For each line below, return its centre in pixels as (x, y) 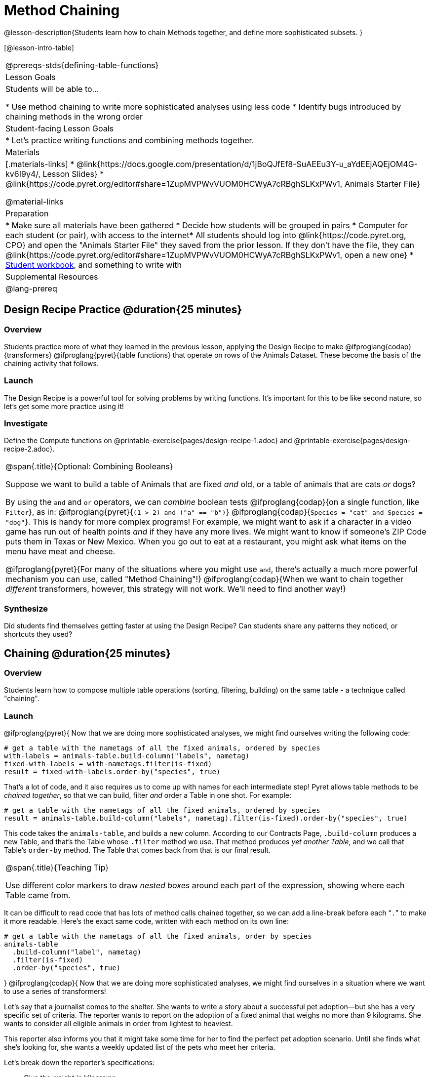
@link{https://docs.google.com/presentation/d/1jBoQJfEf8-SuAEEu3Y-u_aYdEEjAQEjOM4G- (247, 164)
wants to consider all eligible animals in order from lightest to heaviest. (118, 1024)
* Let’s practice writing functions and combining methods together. (130, 140)
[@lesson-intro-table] (39, 47)
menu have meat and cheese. (60, 552)
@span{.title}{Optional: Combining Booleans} (89, 467)
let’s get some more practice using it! (64, 406)
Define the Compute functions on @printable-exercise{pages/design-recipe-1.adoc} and (148, 441)
